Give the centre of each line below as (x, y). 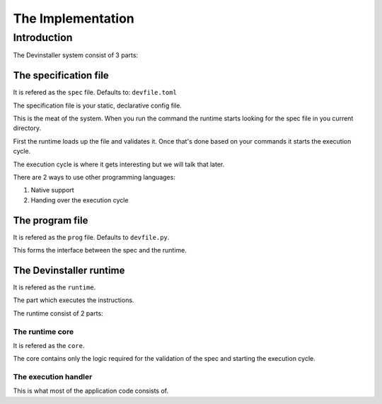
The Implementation (74, 18)
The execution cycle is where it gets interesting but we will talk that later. (119, 164)
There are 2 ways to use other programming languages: (94, 178)
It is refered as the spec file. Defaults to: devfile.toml (95, 93)
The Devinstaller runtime (69, 270)
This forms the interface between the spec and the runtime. (100, 250)
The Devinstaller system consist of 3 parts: (75, 55)
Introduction (43, 37)
